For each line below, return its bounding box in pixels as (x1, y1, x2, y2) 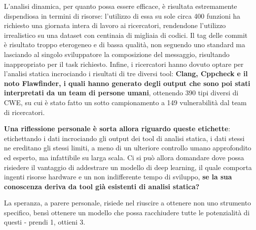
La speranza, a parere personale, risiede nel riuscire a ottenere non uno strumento (4, 198, 251, 208)
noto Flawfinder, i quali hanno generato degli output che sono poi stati (4, 78, 251, 88)
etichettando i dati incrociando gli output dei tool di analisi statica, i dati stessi (4, 133, 245, 143)
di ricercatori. (4, 107, 45, 117)
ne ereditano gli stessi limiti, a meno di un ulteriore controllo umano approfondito (4, 143, 252, 153)
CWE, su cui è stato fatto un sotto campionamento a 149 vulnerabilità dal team (4, 97, 247, 107)
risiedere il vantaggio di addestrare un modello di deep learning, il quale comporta (4, 162, 252, 172)
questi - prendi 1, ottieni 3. (4, 217, 85, 227)
